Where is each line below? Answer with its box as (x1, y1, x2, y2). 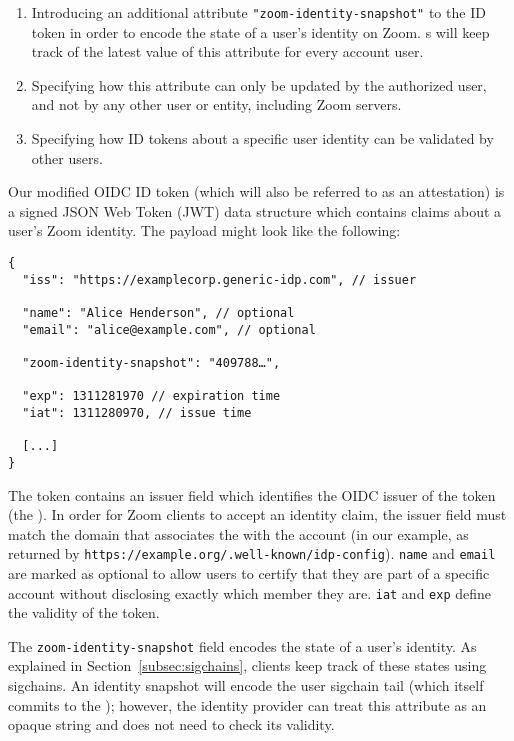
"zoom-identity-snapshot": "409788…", (22, 355, 281, 370)
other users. (31, 147, 103, 168)
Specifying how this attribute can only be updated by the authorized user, (31, 74, 487, 95)
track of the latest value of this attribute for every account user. (31, 41, 424, 62)
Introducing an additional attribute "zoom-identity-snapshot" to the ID (31, 2, 486, 22)
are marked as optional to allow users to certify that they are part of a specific (8, 562, 490, 583)
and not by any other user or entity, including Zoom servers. (31, 94, 402, 115)
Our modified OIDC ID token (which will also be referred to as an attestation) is (8, 181, 505, 202)
